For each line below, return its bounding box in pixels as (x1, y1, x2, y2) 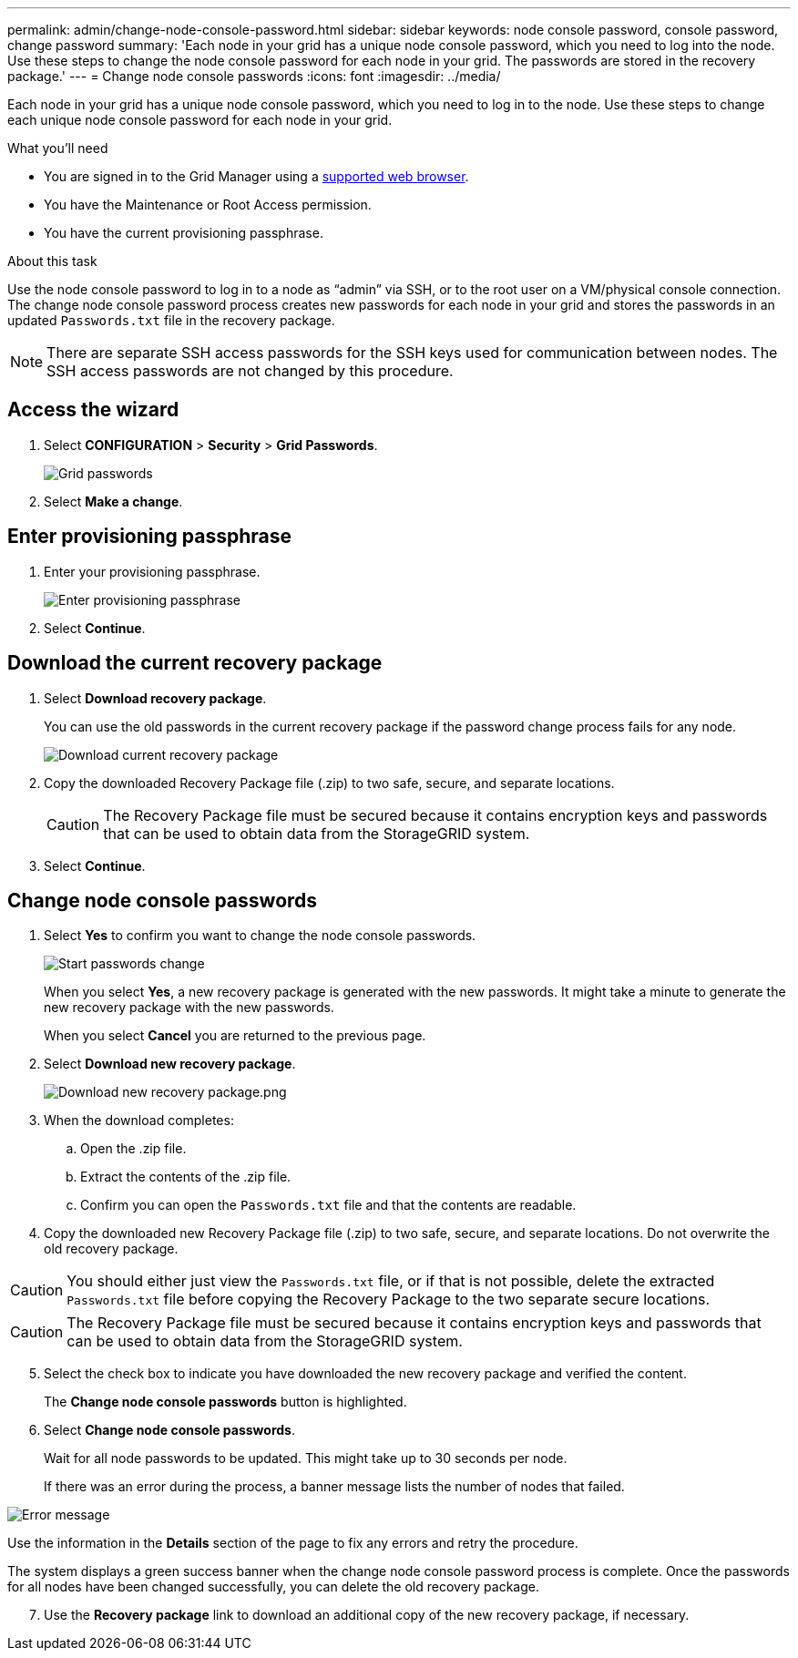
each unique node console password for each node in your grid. (7, 112, 393, 128)
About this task (7, 253, 97, 269)
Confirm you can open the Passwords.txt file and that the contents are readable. (80, 1197, 577, 1213)
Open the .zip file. (80, 1141, 187, 1157)
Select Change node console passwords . (44, 1422, 295, 1438)
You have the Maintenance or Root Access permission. (44, 197, 372, 212)
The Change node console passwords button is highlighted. (44, 1394, 407, 1410)
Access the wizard (7, 398, 179, 422)
